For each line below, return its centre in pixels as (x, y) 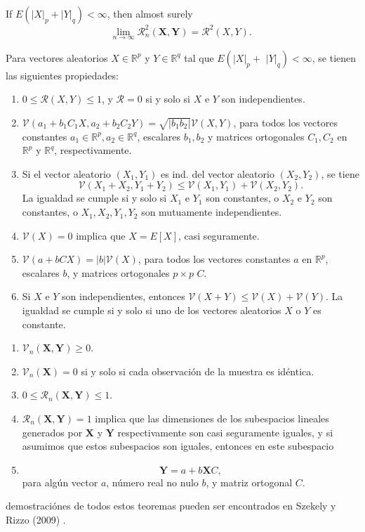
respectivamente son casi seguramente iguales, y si (225, 432)
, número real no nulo (152, 482)
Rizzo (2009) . (36, 519)
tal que (199, 57)
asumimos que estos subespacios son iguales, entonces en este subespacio (178, 446)
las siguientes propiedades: (62, 75)
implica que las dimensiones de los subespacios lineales (212, 418)
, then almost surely (150, 13)
